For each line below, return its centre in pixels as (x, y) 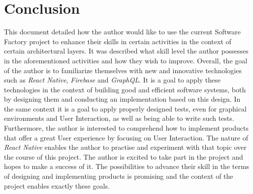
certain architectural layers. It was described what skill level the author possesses (126, 51)
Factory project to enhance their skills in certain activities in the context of (118, 41)
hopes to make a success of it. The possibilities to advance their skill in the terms (127, 166)
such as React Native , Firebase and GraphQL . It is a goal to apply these (112, 80)
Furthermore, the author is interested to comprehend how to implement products (126, 128)
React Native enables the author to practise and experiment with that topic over (125, 147)
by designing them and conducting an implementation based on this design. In (122, 99)
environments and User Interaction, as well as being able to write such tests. (119, 118)
